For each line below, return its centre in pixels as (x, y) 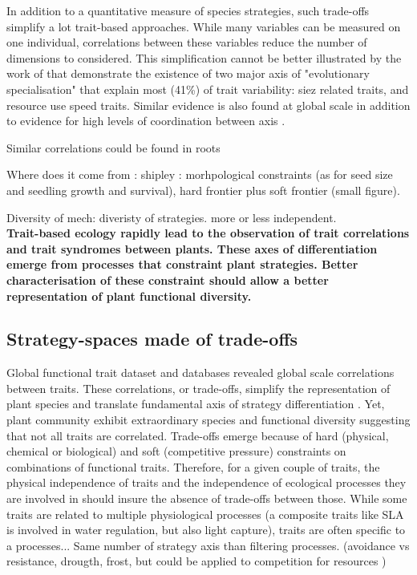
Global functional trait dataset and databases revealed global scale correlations (200, 373)
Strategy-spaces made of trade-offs (152, 339)
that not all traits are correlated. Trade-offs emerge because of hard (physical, (198, 435)
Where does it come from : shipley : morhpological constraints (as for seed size (200, 174)
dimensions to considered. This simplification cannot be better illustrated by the (204, 57)
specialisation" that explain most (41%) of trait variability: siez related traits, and (208, 89)
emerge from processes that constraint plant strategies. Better (182, 264)
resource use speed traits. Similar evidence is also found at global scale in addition (208, 105)
